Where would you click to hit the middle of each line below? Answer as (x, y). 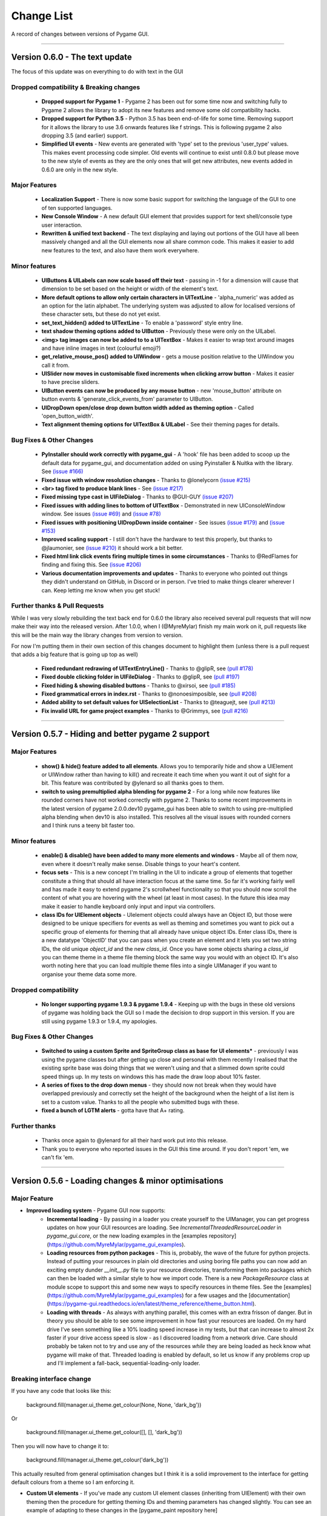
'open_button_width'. (68, 416)
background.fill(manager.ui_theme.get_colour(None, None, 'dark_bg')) (114, 1404)
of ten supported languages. (77, 208)
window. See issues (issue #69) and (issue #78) (101, 514)
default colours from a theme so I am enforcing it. (73, 1482)
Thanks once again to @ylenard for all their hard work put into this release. (135, 1141)
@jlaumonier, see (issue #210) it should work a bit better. (112, 548)
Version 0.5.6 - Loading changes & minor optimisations (117, 1180)
